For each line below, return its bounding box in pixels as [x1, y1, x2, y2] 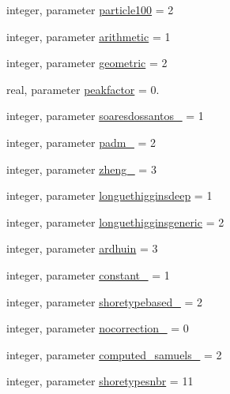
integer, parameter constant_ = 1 [6, 266, 170, 283]
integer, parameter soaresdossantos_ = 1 [6, 107, 204, 124]
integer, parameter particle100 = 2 [6, 2, 174, 17]
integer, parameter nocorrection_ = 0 [6, 320, 189, 336]
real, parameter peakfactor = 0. [6, 81, 160, 97]
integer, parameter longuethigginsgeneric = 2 [6, 213, 224, 230]
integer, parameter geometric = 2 [6, 54, 168, 71]
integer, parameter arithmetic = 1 [6, 28, 171, 44]
